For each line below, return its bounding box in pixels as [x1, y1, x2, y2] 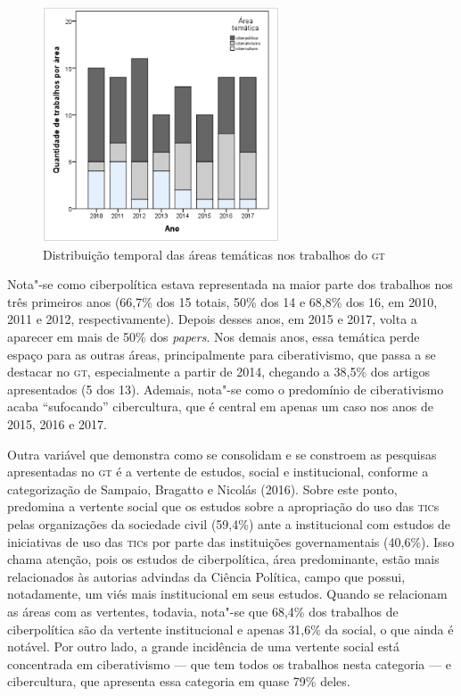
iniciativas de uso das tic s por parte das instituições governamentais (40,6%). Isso [7, 532, 455, 551]
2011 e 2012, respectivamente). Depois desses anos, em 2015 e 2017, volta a [7, 310, 417, 328]
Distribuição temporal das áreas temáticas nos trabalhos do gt [43, 244, 385, 263]
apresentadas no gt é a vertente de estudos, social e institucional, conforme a [7, 462, 429, 481]
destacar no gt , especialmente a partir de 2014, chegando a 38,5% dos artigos [7, 362, 431, 381]
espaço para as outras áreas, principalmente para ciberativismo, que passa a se [7, 344, 436, 363]
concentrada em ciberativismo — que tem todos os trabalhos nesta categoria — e [7, 654, 451, 673]
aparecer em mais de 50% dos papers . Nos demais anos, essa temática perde [7, 327, 420, 346]
